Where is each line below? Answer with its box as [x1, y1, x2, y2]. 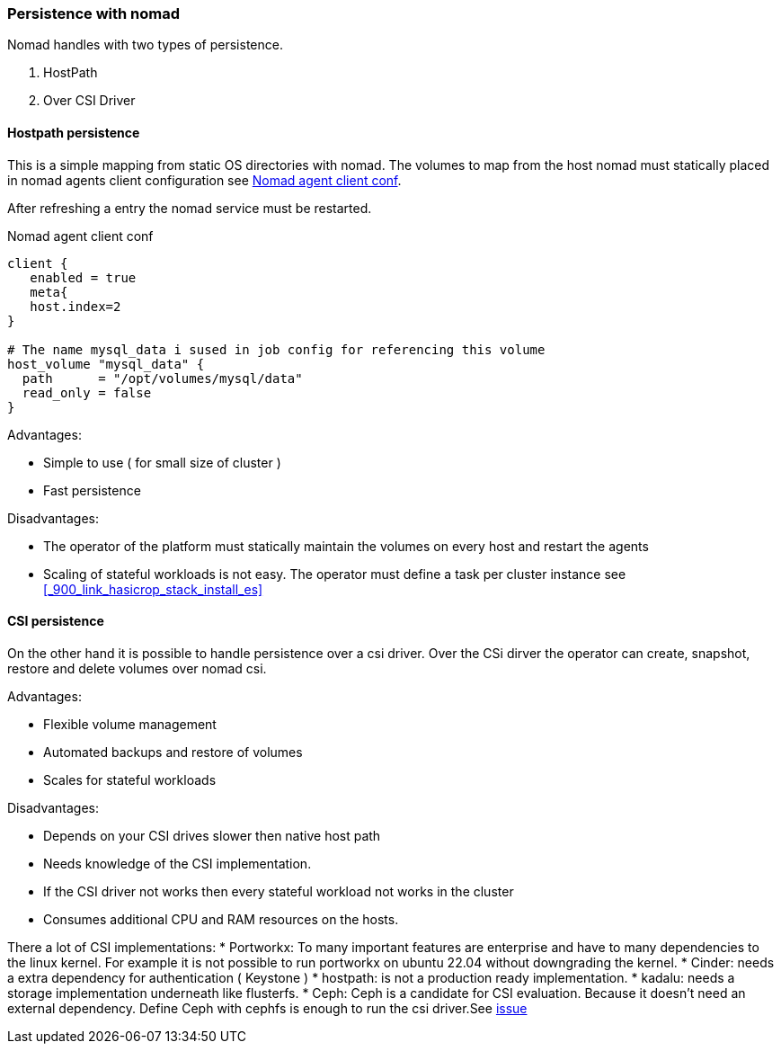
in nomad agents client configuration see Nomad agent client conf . [7, 172, 402, 188]
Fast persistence [43, 482, 141, 498]
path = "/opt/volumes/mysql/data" [22, 370, 303, 386]
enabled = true [30, 270, 137, 285]
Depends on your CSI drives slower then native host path [43, 827, 381, 843]
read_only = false [22, 385, 152, 400]
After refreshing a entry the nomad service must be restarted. [7, 200, 372, 216]
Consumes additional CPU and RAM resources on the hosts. [43, 911, 399, 927]
